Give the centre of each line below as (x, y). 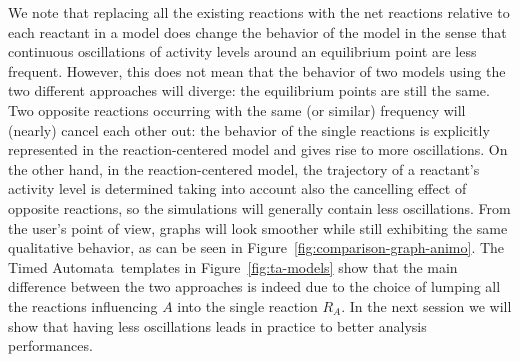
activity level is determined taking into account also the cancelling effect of (237, 188)
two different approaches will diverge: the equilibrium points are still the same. (249, 90)
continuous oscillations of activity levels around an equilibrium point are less (242, 51)
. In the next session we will (426, 305)
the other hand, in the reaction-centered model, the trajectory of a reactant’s (244, 168)
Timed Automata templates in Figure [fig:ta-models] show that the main (233, 266)
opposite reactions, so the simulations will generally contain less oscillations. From (259, 207)
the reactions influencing (83, 305)
